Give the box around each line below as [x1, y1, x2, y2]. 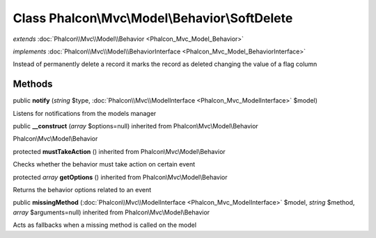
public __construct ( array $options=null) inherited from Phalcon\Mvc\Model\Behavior [13, 122, 259, 130]
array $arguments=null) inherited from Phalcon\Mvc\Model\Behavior [13, 208, 210, 216]
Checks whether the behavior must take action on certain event [13, 160, 196, 169]
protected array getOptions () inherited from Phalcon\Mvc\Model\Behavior [13, 173, 228, 181]
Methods [13, 78, 53, 90]
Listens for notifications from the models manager [13, 109, 157, 117]
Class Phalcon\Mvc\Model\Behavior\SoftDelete [13, 10, 293, 26]
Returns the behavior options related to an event [13, 185, 152, 194]
